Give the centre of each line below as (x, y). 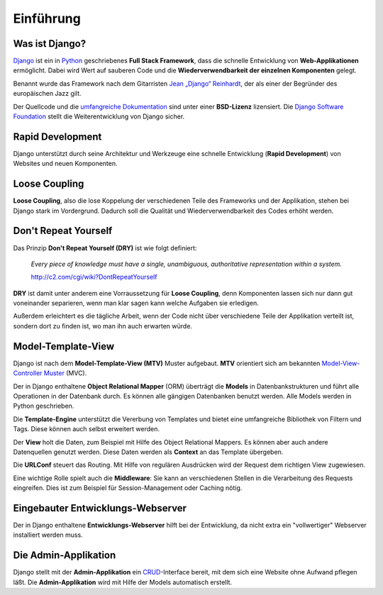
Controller (28, 373)
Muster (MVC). (65, 373)
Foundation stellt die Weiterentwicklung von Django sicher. (99, 116)
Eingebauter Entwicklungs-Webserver (100, 508)
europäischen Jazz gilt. (47, 94)
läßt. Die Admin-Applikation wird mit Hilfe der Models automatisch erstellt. (123, 582)
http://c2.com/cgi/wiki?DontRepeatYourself (94, 277)
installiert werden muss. (48, 535)
